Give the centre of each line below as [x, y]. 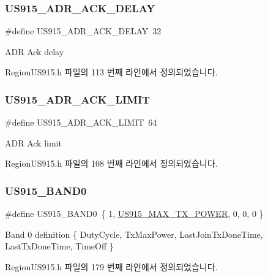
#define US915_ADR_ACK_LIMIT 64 [81, 122]
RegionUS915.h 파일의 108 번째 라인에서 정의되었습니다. [111, 163]
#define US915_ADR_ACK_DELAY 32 [83, 31]
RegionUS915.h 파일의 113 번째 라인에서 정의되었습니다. [111, 72]
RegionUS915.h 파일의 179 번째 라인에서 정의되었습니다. [111, 267]
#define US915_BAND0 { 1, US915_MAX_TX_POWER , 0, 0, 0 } [134, 214]
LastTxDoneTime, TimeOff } [59, 246]
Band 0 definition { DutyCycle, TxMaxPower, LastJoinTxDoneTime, [134, 234]
